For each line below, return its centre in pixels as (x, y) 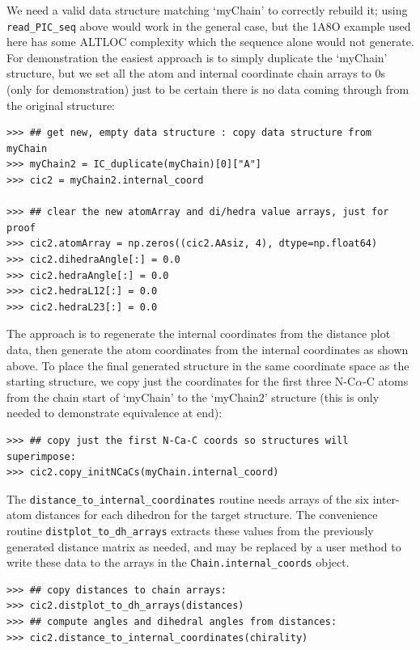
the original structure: (61, 105)
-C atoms (386, 381)
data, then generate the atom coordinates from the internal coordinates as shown (208, 349)
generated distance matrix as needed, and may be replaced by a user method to (204, 546)
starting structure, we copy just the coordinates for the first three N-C (181, 381)
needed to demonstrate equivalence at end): (115, 413)
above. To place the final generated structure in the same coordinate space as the (208, 365)
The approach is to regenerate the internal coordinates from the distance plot (199, 333)
